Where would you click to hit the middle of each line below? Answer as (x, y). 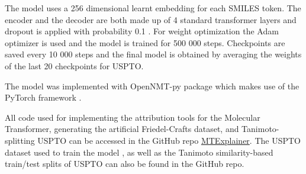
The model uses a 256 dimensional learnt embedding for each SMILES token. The (153, 8)
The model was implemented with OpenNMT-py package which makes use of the (152, 86)
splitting (20, 140)
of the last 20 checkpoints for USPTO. (74, 65)
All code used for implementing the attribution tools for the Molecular (133, 117)
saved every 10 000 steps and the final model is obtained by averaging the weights (153, 54)
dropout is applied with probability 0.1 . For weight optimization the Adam (142, 31)
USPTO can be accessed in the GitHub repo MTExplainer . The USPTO (169, 140)
